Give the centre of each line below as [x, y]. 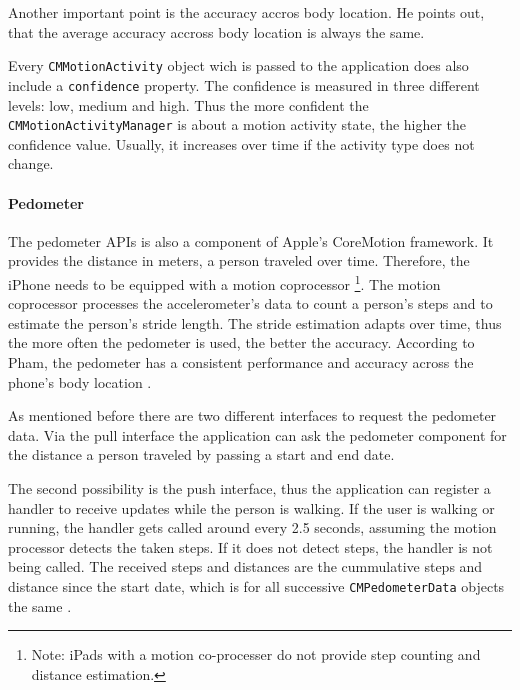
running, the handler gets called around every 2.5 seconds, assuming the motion [252, 527]
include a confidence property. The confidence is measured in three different [244, 84]
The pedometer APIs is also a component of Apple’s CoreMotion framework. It [251, 240]
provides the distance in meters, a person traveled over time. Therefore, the [239, 260]
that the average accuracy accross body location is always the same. [216, 31]
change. [31, 163]
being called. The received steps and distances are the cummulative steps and [245, 566]
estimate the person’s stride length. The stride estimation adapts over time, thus [255, 322]
